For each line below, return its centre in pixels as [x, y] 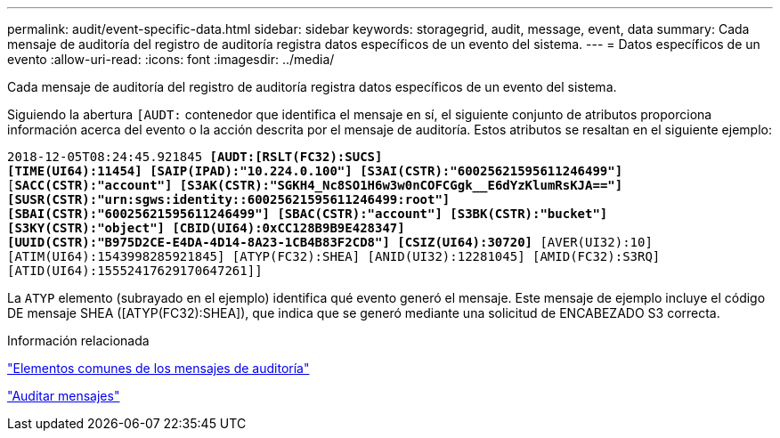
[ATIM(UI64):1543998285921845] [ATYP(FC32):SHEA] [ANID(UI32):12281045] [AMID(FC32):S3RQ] [334, 256]
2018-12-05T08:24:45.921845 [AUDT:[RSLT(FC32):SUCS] [195, 157]
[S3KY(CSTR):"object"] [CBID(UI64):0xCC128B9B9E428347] [206, 228]
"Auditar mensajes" [64, 396]
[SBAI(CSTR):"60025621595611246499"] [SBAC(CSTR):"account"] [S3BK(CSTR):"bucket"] [308, 214]
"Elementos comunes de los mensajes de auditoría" [158, 368]
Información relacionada [78, 341]
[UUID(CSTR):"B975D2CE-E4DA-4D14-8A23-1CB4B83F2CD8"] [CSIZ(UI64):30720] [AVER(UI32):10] [330, 242]
